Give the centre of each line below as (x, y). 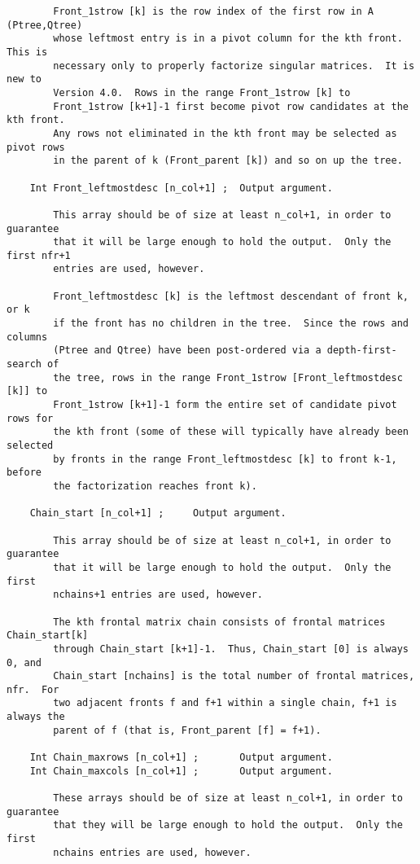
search (24, 364)
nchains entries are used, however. (152, 852)
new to (24, 79)
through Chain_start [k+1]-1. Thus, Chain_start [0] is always (231, 649)
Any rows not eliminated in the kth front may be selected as (225, 133)
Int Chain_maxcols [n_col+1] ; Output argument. (181, 771)
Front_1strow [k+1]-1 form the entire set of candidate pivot (225, 405)
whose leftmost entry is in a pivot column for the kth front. (228, 39)
